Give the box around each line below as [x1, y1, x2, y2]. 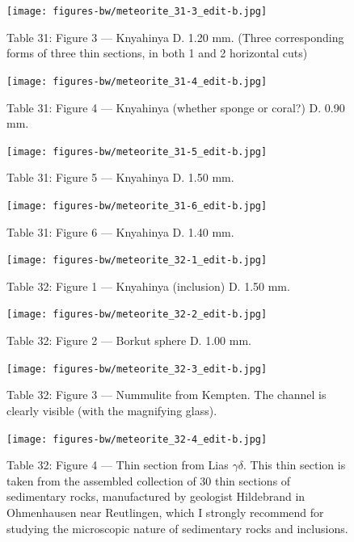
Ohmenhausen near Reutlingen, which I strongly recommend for [6, 503, 324, 520]
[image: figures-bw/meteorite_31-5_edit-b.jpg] [6, 145, 268, 158]
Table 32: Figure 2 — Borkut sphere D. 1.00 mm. [6, 332, 251, 349]
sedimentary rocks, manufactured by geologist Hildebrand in [6, 488, 306, 505]
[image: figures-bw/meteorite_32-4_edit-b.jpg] [6, 433, 268, 445]
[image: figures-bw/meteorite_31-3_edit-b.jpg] [6, 6, 268, 17]
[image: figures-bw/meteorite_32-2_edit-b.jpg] [6, 309, 268, 321]
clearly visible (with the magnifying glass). [6, 401, 217, 418]
